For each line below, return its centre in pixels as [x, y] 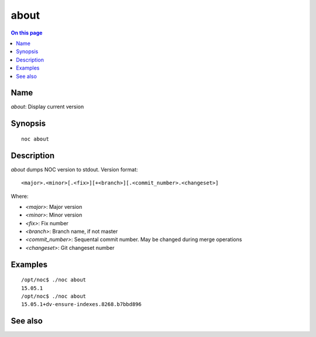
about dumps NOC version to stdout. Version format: [74, 169]
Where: [20, 196]
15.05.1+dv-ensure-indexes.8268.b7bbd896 [81, 305]
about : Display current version [47, 107]
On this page [27, 33]
